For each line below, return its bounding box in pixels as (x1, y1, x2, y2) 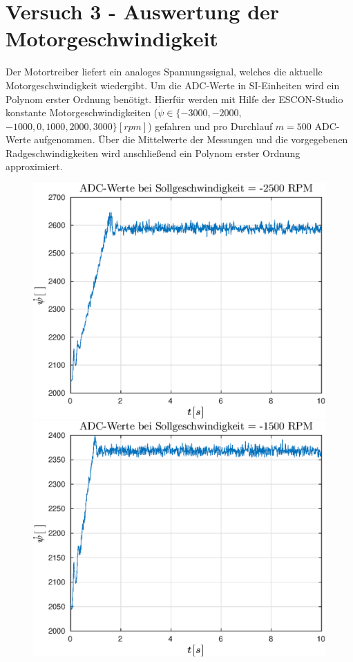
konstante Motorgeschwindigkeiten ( (6, 105, 158, 120)
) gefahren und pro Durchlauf (148, 118, 273, 133)
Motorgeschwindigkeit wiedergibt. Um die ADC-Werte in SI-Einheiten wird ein (6, 77, 340, 92)
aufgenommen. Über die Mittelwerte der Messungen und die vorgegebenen (34, 132, 348, 147)
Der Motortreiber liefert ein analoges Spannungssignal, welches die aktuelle (6, 64, 323, 79)
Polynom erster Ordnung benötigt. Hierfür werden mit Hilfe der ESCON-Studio (6, 91, 343, 106)
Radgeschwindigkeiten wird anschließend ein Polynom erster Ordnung (6, 145, 300, 160)
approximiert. (6, 159, 63, 174)
